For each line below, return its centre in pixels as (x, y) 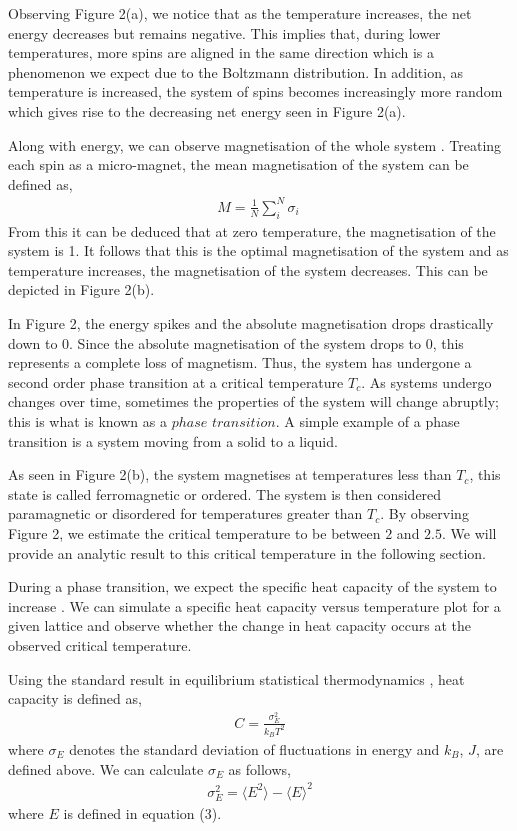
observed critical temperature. (100, 644)
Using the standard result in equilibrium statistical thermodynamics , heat (236, 678)
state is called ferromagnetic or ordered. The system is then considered (225, 493)
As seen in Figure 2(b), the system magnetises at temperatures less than (230, 474)
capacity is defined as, (75, 698)
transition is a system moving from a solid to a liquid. (173, 440)
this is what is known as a (87, 421)
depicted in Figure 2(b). (81, 289)
